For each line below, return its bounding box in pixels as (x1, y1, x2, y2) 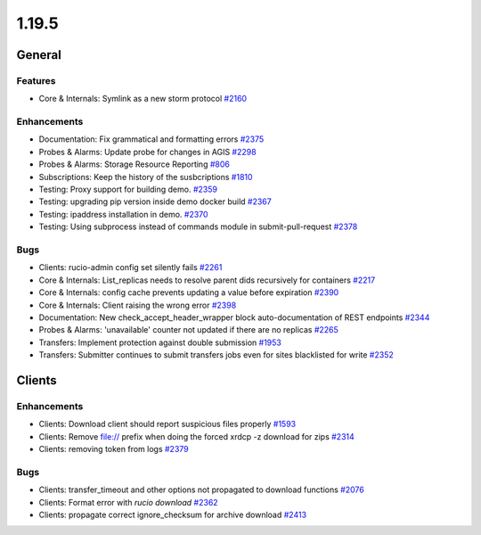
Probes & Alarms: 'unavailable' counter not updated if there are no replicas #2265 (38, 325, 338, 335)
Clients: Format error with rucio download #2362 (38, 497, 218, 507)
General (16, 47, 62, 62)
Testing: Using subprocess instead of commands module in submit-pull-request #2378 (38, 221, 358, 232)
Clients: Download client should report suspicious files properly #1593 (38, 419, 297, 430)
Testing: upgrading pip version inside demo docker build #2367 (38, 196, 272, 207)
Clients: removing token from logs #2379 (38, 444, 189, 454)
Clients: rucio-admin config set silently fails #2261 (38, 262, 223, 273)
